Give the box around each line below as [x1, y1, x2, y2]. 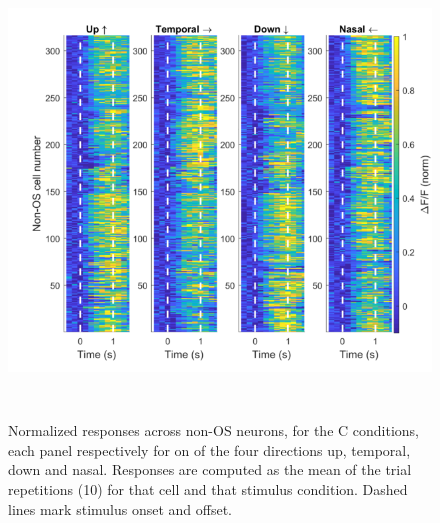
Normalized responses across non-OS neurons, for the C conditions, [8, 420, 420, 441]
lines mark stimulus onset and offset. [8, 498, 233, 519]
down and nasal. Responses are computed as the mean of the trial [8, 459, 412, 480]
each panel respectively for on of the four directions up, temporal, [8, 439, 411, 460]
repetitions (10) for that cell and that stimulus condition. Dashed [8, 478, 408, 499]
